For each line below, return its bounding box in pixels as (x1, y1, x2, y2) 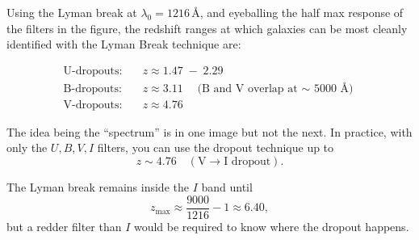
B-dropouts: (63, 82, 122, 95)
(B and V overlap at (197, 82, 298, 95)
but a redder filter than (6, 217, 122, 234)
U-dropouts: (63, 65, 123, 77)
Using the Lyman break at (6, 4, 137, 20)
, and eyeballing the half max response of (199, 4, 404, 20)
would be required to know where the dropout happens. (133, 217, 409, 234)
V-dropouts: (63, 99, 123, 111)
